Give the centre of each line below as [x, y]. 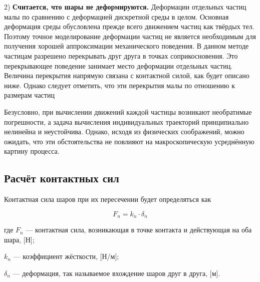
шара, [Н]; [19, 239]
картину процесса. [32, 151]
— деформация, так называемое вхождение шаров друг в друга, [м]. [116, 273]
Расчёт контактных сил [62, 178]
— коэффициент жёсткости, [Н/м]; [66, 256]
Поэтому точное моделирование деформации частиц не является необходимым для [130, 36]
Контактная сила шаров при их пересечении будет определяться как [108, 199]
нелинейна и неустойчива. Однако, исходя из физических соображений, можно [124, 131]
